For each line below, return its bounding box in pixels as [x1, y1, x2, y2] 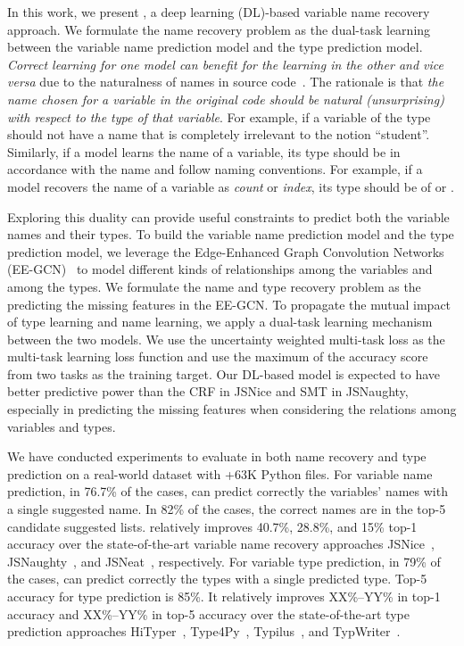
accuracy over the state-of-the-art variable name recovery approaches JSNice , [7, 534, 435, 553]
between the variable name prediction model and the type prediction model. [7, 37, 423, 56]
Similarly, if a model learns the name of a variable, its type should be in [7, 142, 401, 161]
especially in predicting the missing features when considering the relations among [7, 400, 457, 418]
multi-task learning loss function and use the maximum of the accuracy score [7, 347, 428, 366]
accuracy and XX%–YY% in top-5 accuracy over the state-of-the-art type [7, 604, 410, 623]
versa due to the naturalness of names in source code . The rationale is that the [7, 72, 444, 91]
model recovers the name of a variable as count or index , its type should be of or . [7, 177, 454, 195]
